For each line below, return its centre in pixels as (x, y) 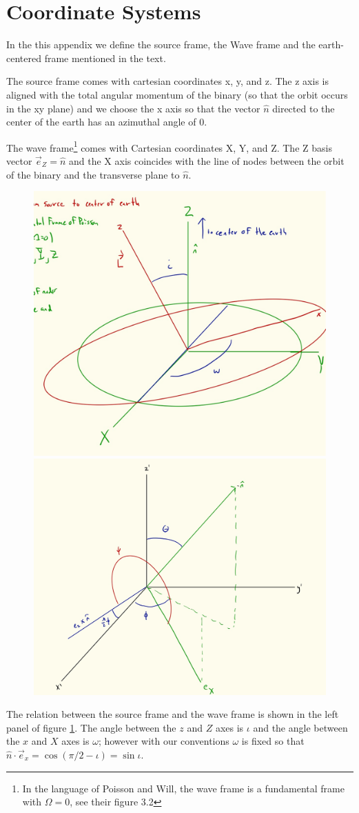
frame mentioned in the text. (105, 58)
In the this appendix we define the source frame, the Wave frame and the (161, 44)
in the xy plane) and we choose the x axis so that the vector (133, 108)
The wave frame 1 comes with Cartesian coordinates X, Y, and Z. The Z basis (169, 146)
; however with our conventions (164, 741)
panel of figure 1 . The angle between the (91, 727)
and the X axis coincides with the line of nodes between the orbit (207, 160)
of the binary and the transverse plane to (93, 174)
